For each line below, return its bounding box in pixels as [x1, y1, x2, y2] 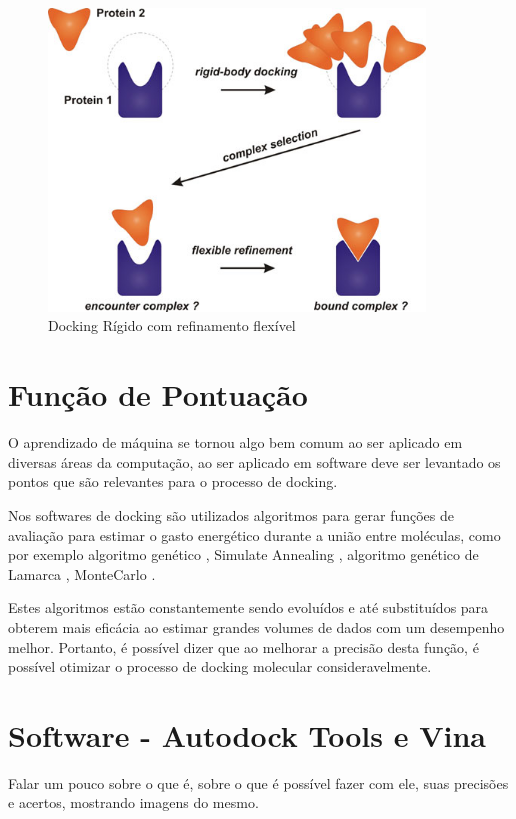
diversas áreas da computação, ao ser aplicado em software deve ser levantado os [8, 451, 501, 472]
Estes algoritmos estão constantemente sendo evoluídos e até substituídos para [8, 597, 489, 618]
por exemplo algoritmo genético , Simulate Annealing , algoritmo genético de [8, 544, 479, 565]
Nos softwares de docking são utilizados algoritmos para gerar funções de [8, 504, 454, 525]
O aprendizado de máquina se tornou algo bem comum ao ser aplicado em [8, 432, 463, 453]
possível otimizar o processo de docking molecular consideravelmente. [8, 656, 432, 677]
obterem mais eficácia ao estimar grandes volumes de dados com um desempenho [8, 616, 505, 637]
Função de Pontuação [8, 374, 308, 415]
